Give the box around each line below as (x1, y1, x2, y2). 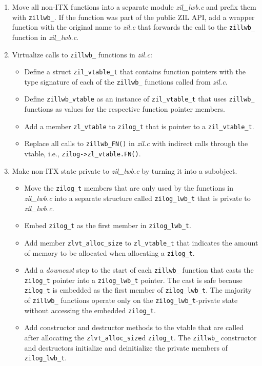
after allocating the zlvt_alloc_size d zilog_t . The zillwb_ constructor (24, 332, 257, 343)
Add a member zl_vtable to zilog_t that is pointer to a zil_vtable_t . (24, 120, 254, 131)
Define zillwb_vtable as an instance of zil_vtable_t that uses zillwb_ (24, 93, 255, 104)
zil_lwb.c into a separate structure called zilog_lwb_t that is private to (24, 192, 251, 203)
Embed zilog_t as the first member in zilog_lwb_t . (24, 220, 191, 231)
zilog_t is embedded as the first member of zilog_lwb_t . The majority (24, 284, 252, 295)
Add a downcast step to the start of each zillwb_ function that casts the (24, 265, 254, 275)
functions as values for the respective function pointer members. (24, 104, 225, 114)
